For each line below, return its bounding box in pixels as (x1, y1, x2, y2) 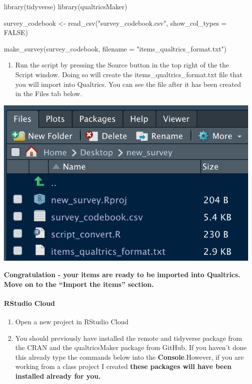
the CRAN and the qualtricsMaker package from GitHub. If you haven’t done (15, 342, 247, 352)
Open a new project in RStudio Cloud (15, 316, 129, 326)
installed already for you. (15, 370, 101, 381)
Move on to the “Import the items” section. (4, 279, 154, 289)
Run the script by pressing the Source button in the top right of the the (15, 60, 229, 70)
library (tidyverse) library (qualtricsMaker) (4, 1, 127, 11)
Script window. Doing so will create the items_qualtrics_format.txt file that (15, 69, 243, 79)
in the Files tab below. (15, 88, 82, 99)
